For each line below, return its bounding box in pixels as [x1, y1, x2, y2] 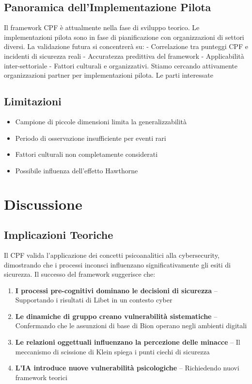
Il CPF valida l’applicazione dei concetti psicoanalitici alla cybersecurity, [4, 250, 220, 260]
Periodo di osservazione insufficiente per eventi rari [15, 133, 166, 143]
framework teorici [15, 372, 67, 382]
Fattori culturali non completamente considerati [15, 149, 158, 159]
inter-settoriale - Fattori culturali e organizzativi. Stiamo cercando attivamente [4, 60, 237, 70]
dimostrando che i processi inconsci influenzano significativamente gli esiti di [4, 259, 231, 269]
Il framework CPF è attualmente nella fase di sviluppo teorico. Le [4, 22, 200, 33]
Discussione [4, 194, 82, 214]
